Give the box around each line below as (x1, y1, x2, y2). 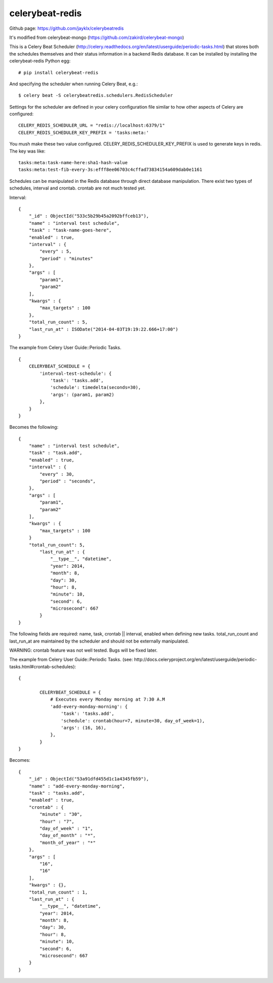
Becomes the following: (9, 424, 59, 430)
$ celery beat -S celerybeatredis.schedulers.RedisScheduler (18, 92, 173, 99)
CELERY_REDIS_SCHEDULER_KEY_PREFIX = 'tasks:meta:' (18, 129, 149, 135)
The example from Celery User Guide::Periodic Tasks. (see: (9, 657, 133, 663)
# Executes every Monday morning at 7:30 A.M (50, 697, 165, 702)
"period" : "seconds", (39, 478, 96, 484)
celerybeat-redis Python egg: (9, 58, 71, 64)
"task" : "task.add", (28, 450, 83, 456)
